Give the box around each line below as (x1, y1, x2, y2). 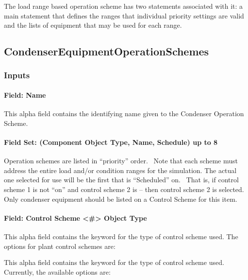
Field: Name (4, 90, 46, 100)
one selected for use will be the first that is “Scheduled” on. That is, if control (4, 175, 239, 185)
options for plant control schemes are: (4, 241, 116, 251)
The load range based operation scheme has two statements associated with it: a (4, 1, 243, 11)
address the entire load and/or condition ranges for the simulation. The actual (4, 165, 237, 175)
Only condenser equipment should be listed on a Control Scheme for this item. (4, 193, 237, 204)
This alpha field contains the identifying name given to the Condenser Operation (4, 108, 244, 119)
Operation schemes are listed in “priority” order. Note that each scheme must (4, 156, 238, 166)
